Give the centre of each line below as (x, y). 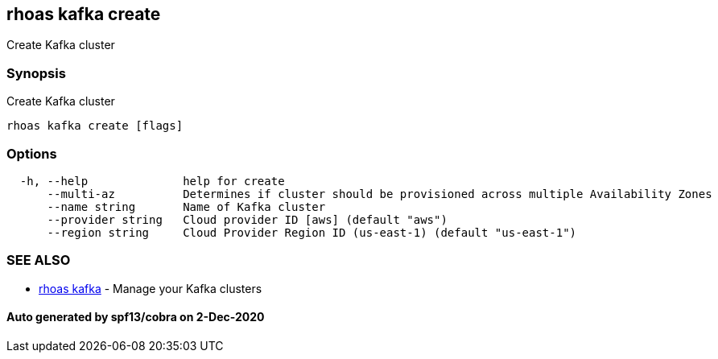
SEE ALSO (39, 260)
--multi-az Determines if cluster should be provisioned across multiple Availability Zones (380, 194)
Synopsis (36, 73)
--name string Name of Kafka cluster (186, 206)
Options (32, 153)
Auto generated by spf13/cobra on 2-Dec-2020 (136, 317)
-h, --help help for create (152, 181)
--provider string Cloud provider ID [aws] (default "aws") (247, 219)
